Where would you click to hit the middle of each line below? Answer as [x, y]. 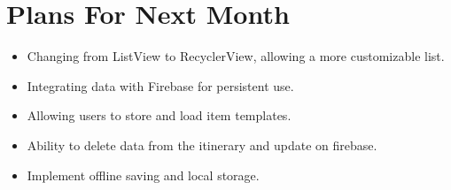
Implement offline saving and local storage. [143, 175]
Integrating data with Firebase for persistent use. [160, 85]
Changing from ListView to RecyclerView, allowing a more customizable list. [236, 56]
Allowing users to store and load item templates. [159, 115]
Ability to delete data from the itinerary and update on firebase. [202, 144]
